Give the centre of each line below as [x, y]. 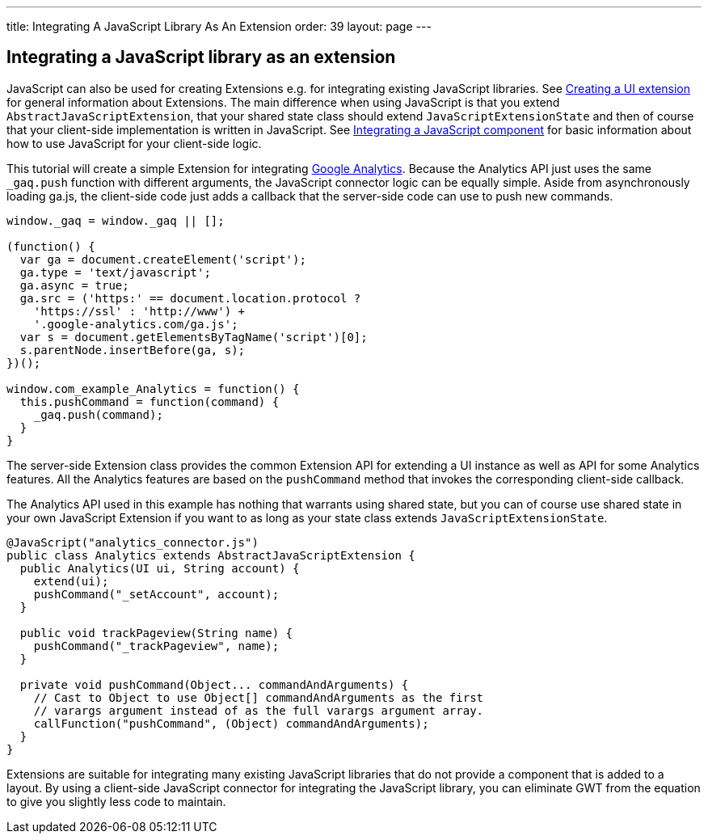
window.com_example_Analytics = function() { [153, 388]
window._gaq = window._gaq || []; [116, 220]
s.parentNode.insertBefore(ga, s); [133, 350]
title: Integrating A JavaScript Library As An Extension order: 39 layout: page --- [219, 26]
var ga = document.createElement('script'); [163, 259]
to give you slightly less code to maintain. [116, 801]
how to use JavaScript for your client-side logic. [134, 143]
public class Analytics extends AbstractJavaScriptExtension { [211, 555]
